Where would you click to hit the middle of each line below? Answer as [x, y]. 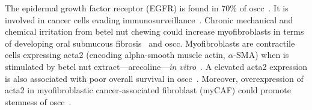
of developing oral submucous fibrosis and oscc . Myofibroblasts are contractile [150, 43]
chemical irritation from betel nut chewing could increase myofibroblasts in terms [154, 31]
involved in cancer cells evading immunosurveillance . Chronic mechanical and [149, 19]
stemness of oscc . [38, 101]
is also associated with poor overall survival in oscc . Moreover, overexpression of [154, 78]
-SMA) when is [261, 55]
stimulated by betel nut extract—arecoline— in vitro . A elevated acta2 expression [156, 66]
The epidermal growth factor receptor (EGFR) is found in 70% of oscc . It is [147, 8]
